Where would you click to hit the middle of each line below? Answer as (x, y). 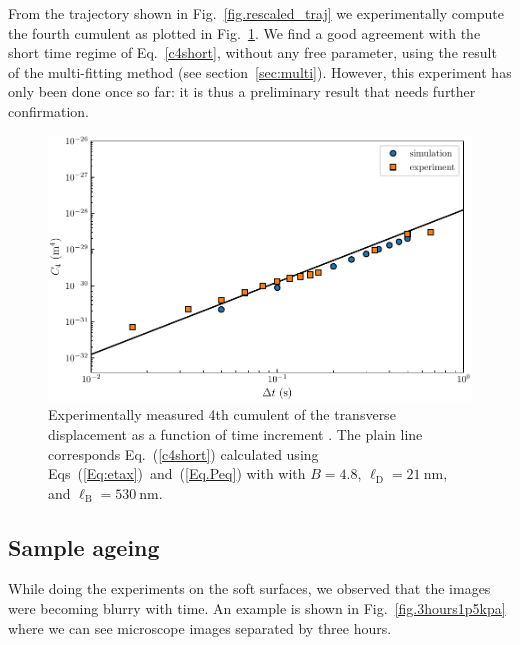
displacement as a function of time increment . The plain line (235, 433)
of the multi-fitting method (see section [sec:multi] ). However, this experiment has (260, 71)
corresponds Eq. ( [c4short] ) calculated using (183, 453)
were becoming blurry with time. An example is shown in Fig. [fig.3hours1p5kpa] (257, 608)
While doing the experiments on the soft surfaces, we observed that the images (249, 588)
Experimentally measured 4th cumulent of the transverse (222, 414)
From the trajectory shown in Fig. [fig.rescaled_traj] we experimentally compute (256, 13)
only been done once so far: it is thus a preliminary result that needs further (242, 91)
